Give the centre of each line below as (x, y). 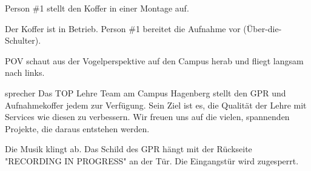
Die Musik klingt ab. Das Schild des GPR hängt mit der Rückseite (129, 149)
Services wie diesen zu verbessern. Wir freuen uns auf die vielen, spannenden (147, 117)
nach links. (25, 72)
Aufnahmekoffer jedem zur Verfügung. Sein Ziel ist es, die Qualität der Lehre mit (156, 105)
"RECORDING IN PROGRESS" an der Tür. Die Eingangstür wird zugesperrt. (152, 160)
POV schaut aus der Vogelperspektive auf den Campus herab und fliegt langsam (154, 60)
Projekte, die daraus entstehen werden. (77, 128)
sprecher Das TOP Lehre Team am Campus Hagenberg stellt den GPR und (145, 92)
